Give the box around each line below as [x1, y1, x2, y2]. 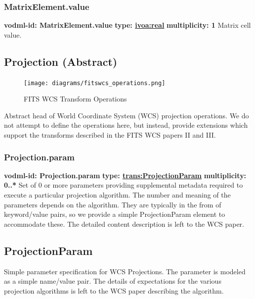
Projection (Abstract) [4, 53, 118, 69]
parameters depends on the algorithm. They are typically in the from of [4, 199, 221, 209]
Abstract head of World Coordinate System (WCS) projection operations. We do [4, 110, 249, 120]
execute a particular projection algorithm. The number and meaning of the [4, 190, 231, 200]
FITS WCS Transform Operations [24, 94, 127, 104]
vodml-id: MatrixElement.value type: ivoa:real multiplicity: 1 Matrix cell [4, 20, 251, 30]
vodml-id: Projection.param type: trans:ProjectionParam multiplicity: [4, 170, 247, 180]
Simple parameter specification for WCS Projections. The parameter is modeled [4, 266, 246, 276]
